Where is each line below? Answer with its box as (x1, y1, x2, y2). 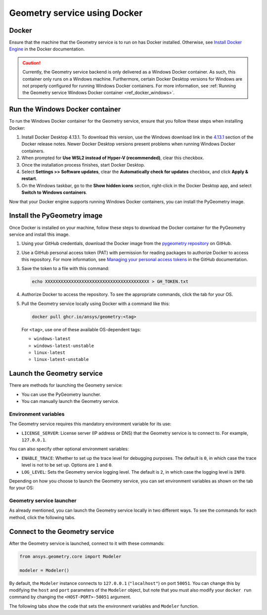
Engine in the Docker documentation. (9, 46, 85, 52)
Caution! (22, 60, 41, 66)
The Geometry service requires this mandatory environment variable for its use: (9, 421, 172, 427)
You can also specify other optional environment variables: (9, 446, 129, 452)
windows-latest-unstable (34, 343, 94, 349)
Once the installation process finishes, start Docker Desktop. (21, 162, 145, 168)
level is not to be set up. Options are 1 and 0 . (21, 462, 113, 468)
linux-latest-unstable (34, 356, 89, 362)
